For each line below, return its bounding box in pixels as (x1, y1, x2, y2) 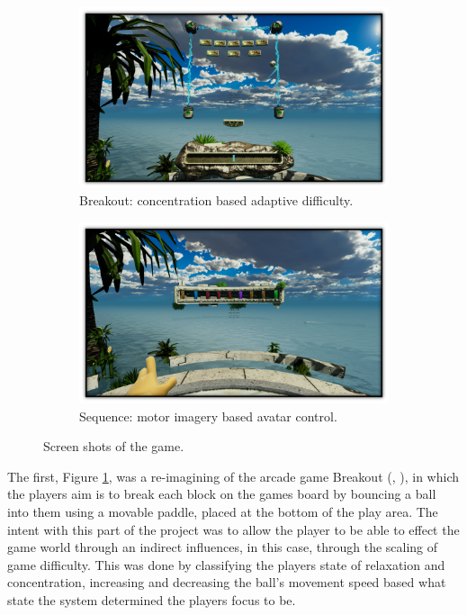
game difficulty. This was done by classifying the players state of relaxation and (7, 555, 445, 574)
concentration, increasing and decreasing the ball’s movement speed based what (7, 573, 446, 592)
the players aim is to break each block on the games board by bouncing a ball (7, 484, 436, 503)
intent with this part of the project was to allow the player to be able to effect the (7, 520, 460, 538)
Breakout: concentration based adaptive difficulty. (79, 191, 354, 210)
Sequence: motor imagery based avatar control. (79, 406, 337, 425)
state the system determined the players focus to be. (7, 590, 296, 609)
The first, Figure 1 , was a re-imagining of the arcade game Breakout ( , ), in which (7, 466, 460, 485)
